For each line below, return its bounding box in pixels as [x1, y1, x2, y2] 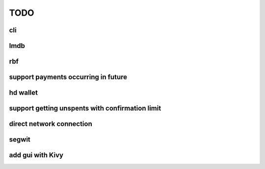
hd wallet [9, 89, 38, 97]
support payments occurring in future [9, 73, 128, 81]
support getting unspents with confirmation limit [9, 104, 161, 113]
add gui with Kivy [9, 151, 64, 159]
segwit [9, 135, 30, 144]
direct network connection [9, 120, 93, 128]
